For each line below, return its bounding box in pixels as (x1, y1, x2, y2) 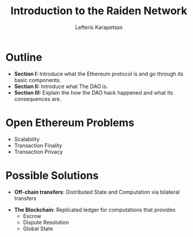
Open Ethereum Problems (5, 116, 134, 129)
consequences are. (14, 95, 62, 102)
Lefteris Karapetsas (75, 24, 123, 31)
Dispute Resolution (22, 219, 69, 226)
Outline (5, 50, 43, 64)
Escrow (22, 212, 42, 219)
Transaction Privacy (14, 148, 63, 155)
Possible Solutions (5, 168, 99, 182)
